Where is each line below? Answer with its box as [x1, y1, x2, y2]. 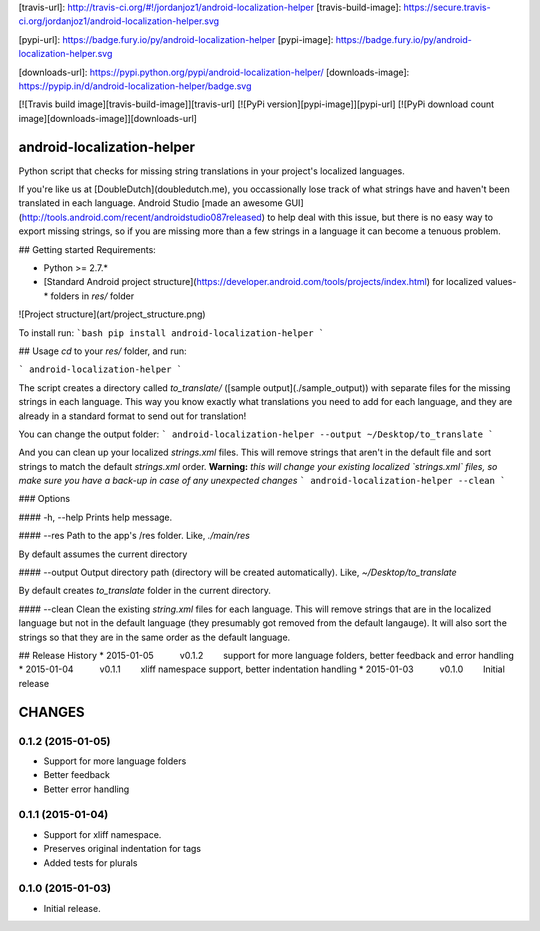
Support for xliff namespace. [43, 828, 162, 840]
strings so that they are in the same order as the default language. [18, 631, 291, 643]
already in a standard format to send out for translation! [18, 410, 247, 422]
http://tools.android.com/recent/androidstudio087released [21, 211, 262, 223]
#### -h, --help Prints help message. [18, 511, 173, 523]
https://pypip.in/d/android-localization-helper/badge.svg [18, 80, 252, 92]
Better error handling [43, 783, 130, 795]
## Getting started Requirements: [18, 243, 157, 255]
